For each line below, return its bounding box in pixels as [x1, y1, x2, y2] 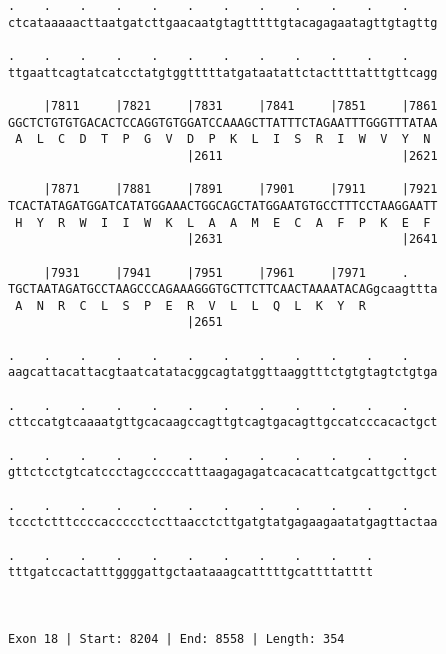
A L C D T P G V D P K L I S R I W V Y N [15, 132, 431, 147]
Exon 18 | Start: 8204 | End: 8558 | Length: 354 [8, 631, 345, 646]
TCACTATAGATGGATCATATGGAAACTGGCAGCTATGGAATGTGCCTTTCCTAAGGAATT [8, 198, 438, 213]
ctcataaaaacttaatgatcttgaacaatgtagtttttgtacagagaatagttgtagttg [8, 15, 438, 30]
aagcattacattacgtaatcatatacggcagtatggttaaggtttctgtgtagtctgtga [8, 365, 438, 380]
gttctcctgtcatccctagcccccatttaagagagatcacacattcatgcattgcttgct [8, 465, 438, 480]
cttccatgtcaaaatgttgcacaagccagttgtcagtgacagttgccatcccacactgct [8, 415, 438, 430]
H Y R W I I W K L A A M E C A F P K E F [15, 215, 431, 230]
